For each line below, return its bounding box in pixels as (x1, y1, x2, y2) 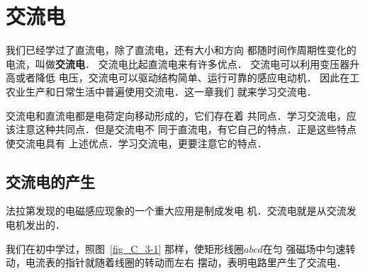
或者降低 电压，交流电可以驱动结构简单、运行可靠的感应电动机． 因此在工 (15, 70, 360, 85)
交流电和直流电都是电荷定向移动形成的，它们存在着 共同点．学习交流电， (6, 108, 347, 122)
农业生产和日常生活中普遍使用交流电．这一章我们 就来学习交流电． (6, 84, 317, 98)
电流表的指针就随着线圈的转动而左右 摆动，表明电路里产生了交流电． (25, 255, 347, 270)
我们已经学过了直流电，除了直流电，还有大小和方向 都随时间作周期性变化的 (6, 42, 356, 57)
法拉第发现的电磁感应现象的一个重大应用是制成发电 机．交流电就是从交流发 (6, 203, 356, 218)
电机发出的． (6, 217, 65, 232)
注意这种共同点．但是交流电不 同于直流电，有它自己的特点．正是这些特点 (15, 122, 356, 137)
